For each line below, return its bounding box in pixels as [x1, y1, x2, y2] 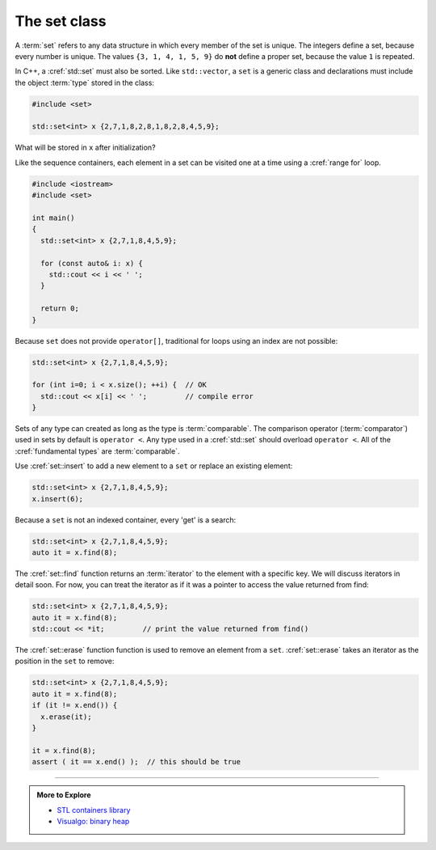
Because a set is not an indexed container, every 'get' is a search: [15, 514, 237, 525]
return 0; [40, 304, 80, 313]
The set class [15, 12, 107, 30]
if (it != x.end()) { [31, 700, 118, 710]
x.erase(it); [40, 712, 92, 721]
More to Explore [36, 790, 92, 800]
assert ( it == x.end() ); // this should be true [31, 757, 241, 767]
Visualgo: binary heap [57, 816, 130, 826]
